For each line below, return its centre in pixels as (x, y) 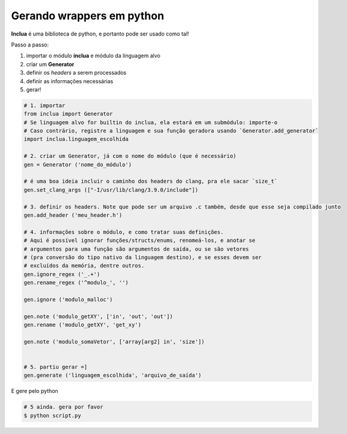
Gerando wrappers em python (88, 16)
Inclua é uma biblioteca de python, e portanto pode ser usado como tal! (100, 34)
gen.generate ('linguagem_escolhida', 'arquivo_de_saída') (112, 376)
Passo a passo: (30, 45)
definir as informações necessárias (70, 81)
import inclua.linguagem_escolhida (76, 139)
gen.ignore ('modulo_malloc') (68, 299)
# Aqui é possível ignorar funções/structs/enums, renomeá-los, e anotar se (140, 241)
